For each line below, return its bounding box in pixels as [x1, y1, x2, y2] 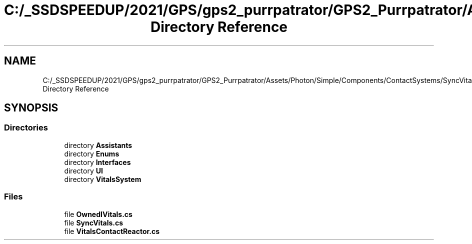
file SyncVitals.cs [64, 218, 123, 227]
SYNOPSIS [4, 101, 58, 114]
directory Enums [64, 149, 119, 158]
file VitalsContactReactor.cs [64, 226, 160, 235]
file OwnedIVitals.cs [64, 209, 132, 218]
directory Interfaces [64, 157, 131, 166]
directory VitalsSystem [64, 174, 141, 183]
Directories [4, 122, 48, 133]
